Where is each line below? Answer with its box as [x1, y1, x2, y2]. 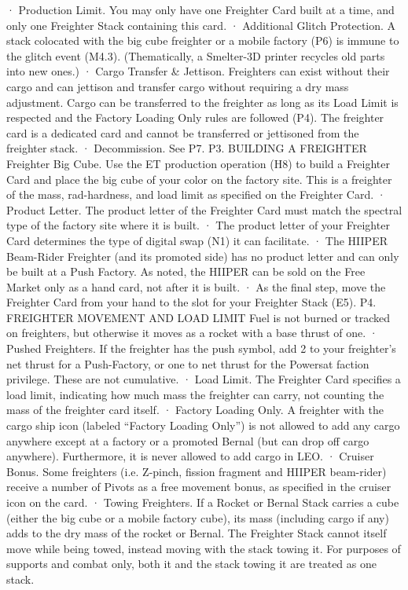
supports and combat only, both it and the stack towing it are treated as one [6, 555, 377, 572]
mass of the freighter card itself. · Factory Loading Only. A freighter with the [6, 401, 384, 418]
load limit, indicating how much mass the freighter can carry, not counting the [6, 386, 384, 402]
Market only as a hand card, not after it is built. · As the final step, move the [6, 278, 386, 295]
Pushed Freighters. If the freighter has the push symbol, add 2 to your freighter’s [6, 340, 396, 357]
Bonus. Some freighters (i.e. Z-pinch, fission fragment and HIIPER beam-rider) [6, 463, 387, 479]
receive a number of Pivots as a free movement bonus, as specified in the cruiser [6, 478, 391, 495]
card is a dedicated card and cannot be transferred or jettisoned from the [6, 124, 359, 141]
